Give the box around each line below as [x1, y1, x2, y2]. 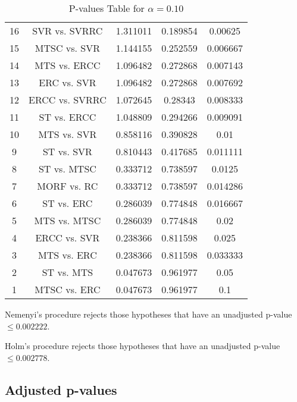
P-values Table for [68, 1, 145, 15]
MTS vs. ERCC [35, 58, 101, 72]
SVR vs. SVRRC [32, 24, 103, 37]
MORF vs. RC [37, 179, 98, 193]
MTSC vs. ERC [35, 282, 101, 296]
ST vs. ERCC [39, 110, 96, 124]
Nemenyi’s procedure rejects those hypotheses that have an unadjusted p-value [5, 308, 292, 320]
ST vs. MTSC [38, 162, 96, 175]
